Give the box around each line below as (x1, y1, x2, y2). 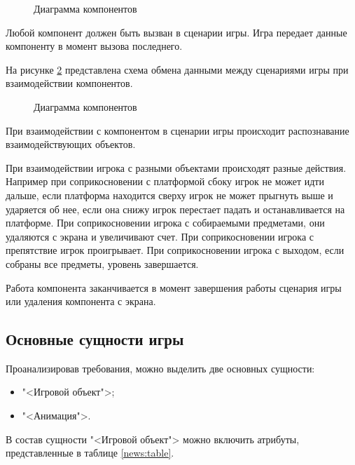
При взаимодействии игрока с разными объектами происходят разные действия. (6, 160, 347, 175)
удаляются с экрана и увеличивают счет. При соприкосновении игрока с (6, 229, 314, 243)
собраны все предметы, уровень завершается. (6, 256, 199, 271)
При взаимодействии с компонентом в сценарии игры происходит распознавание (6, 123, 349, 137)
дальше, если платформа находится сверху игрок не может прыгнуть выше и (6, 187, 333, 202)
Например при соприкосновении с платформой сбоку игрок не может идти (6, 174, 324, 189)
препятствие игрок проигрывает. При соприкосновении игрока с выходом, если (6, 243, 344, 257)
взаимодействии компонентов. (6, 76, 133, 90)
